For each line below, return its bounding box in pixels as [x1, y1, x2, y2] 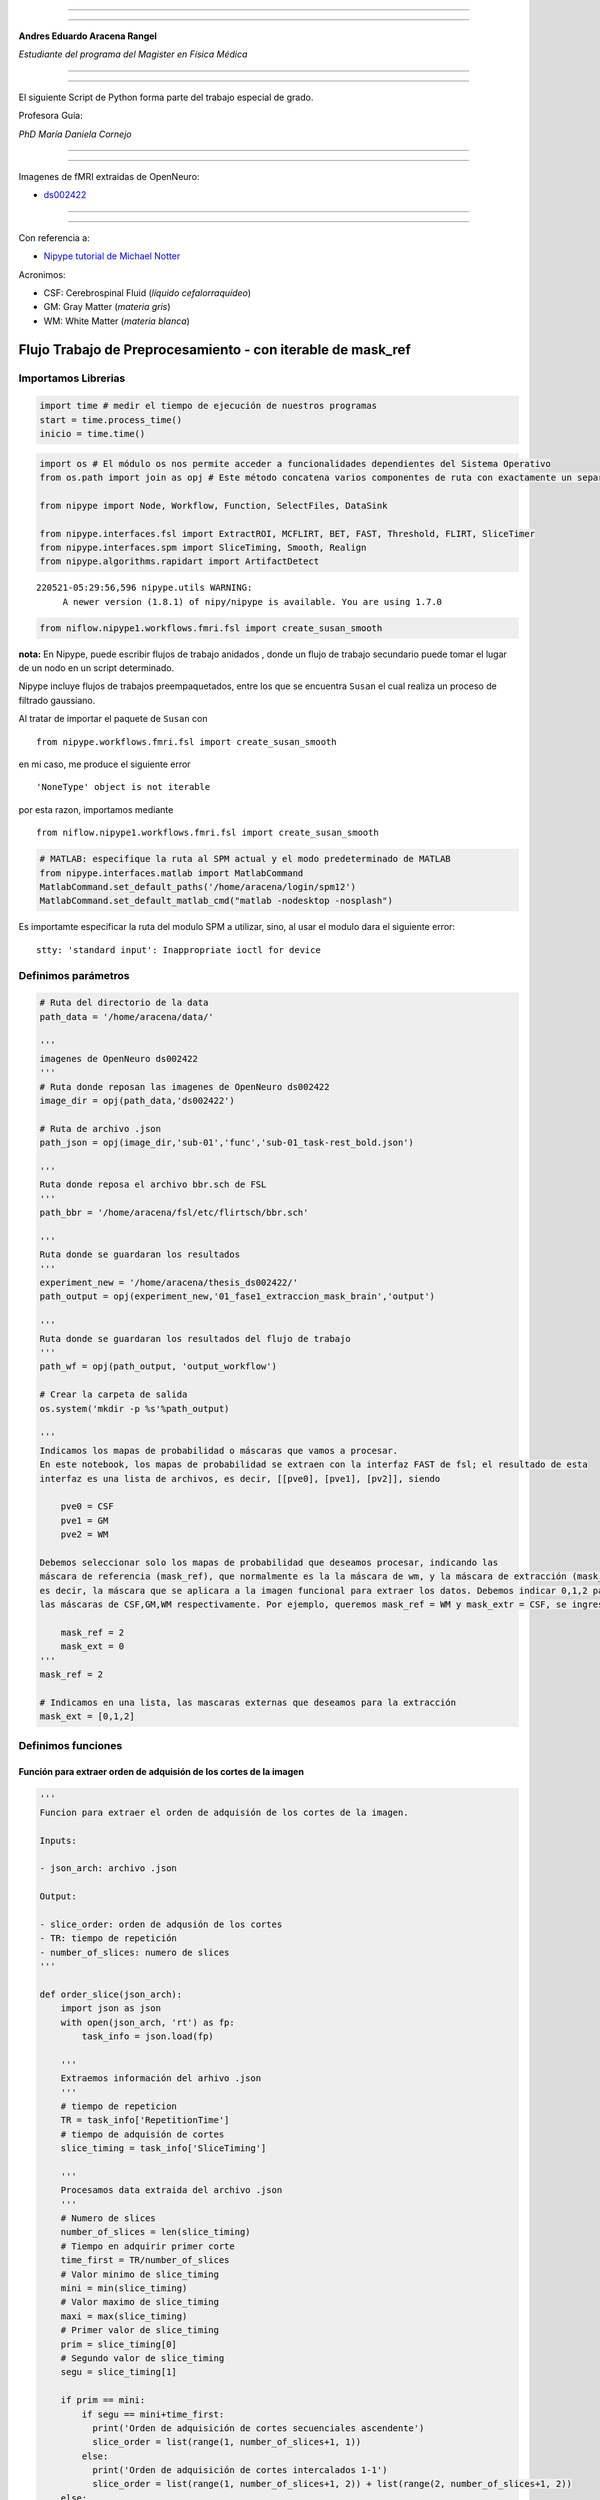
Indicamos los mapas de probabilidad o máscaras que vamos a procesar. [39, 1445, 399, 1456]
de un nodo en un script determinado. [18, 662, 175, 674]
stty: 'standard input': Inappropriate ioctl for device [36, 944, 322, 955]
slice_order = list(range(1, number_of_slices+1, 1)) [91, 2436, 362, 2448]
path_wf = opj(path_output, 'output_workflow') [39, 1361, 277, 1372]
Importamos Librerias [18, 371, 126, 385]
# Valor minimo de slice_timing [60, 2268, 220, 2280]
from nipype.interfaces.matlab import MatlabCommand [39, 867, 304, 879]
